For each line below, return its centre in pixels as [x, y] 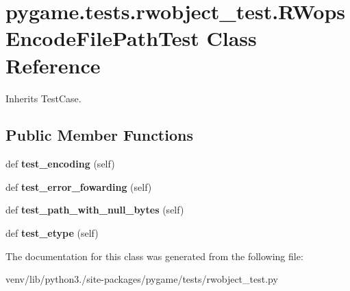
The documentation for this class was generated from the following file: [154, 256]
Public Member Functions [99, 135]
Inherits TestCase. [43, 98]
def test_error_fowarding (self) [79, 186]
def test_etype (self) [52, 233]
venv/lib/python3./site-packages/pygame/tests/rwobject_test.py [142, 279]
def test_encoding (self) [60, 164]
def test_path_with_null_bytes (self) [95, 210]
